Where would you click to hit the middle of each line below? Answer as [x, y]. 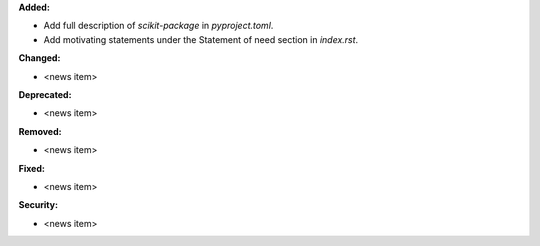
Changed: [39, 58]
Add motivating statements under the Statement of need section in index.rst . [201, 39]
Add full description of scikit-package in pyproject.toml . [158, 26]
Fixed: [31, 168]
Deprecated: [45, 94]
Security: [38, 205]
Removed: [40, 131]
